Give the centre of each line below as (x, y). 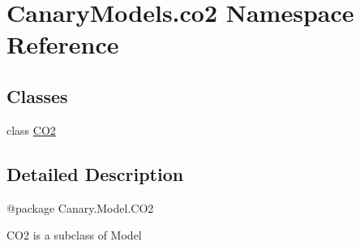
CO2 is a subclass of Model (74, 235)
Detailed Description (95, 173)
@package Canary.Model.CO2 (80, 207)
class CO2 (31, 129)
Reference (63, 44)
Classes (37, 95)
